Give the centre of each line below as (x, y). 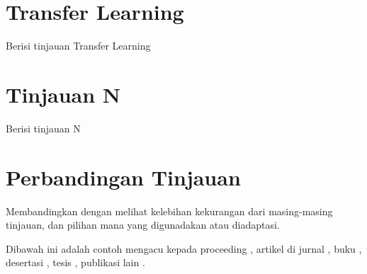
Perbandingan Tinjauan (123, 177)
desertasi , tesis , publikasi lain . (75, 262)
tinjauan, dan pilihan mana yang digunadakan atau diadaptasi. (143, 225)
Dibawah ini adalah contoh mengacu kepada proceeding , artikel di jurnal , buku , (184, 248)
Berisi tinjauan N (43, 128)
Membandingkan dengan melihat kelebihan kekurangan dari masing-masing (169, 211)
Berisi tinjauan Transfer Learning (78, 46)
